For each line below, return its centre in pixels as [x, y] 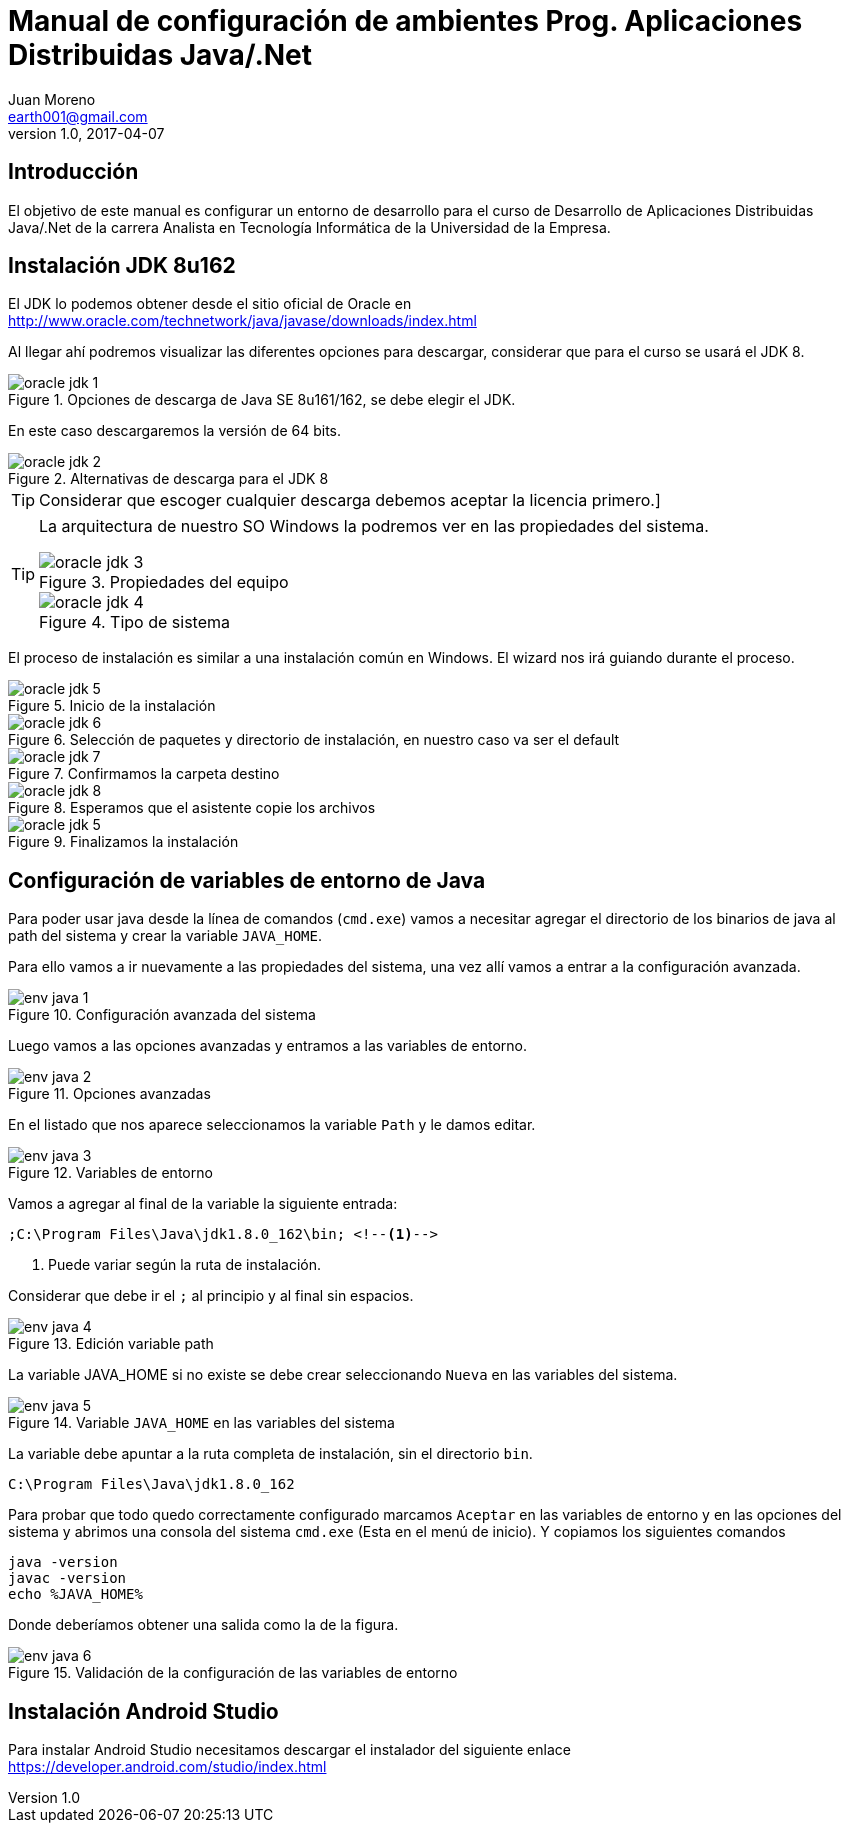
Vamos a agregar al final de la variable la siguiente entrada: [203, 1204]
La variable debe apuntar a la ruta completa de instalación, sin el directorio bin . [270, 1454]
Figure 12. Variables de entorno [110, 1173]
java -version [63, 1562]
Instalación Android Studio [143, 1711]
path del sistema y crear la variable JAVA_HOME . [165, 936]
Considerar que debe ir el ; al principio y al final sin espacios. [211, 1296]
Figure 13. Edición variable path [111, 1344]
